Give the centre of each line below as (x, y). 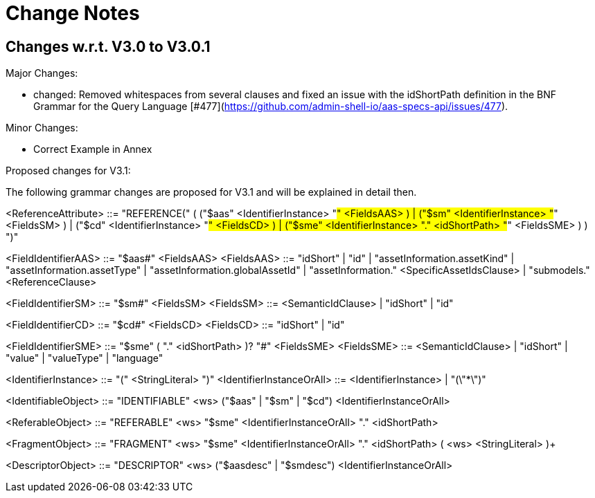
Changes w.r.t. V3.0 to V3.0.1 (108, 46)
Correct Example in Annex (93, 149)
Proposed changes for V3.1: (68, 171)
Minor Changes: (42, 128)
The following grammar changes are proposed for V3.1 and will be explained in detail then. (211, 192)
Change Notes (73, 13)
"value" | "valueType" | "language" (85, 358)
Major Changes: (42, 73)
